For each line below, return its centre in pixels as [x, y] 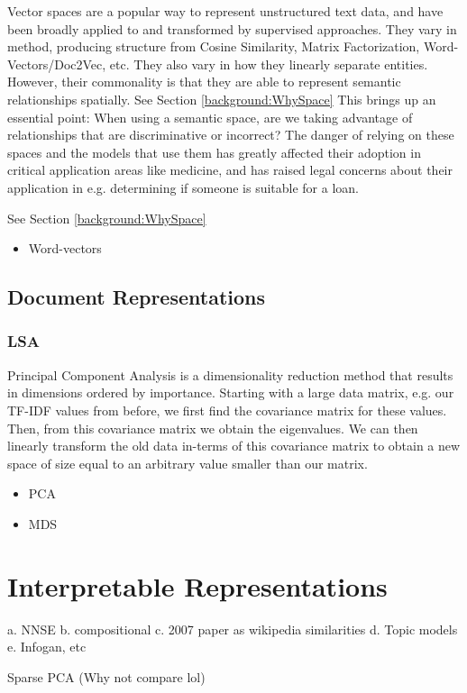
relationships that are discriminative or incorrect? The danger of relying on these [231, 135]
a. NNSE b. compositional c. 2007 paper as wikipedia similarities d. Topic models [233, 629]
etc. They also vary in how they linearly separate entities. [269, 64]
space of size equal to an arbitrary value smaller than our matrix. [188, 463]
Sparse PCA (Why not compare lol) [106, 676]
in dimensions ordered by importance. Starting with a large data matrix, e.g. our [231, 392]
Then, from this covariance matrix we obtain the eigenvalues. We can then [213, 428]
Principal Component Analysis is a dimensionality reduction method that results [230, 374]
